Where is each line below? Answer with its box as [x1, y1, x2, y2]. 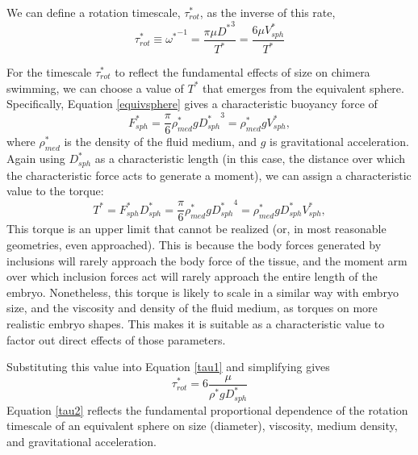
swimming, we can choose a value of [6, 79, 184, 96]
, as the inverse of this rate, [199, 4, 336, 20]
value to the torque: [6, 182, 104, 199]
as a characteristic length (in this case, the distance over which [94, 150, 406, 167]
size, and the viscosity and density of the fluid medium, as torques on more [6, 299, 378, 316]
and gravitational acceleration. [6, 432, 157, 449]
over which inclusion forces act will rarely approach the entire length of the [6, 268, 378, 285]
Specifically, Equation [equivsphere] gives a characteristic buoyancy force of [6, 95, 378, 112]
